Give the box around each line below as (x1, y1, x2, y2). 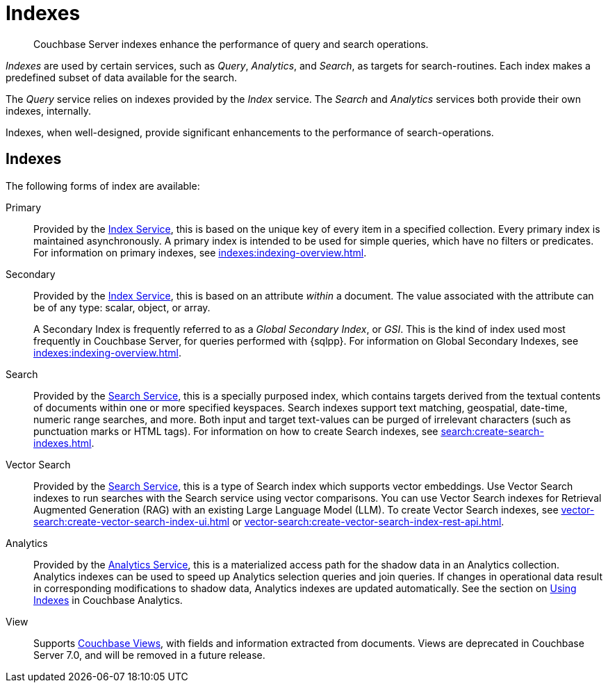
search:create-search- (441, 425, 544, 437)
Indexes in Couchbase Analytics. (33, 593, 183, 606)
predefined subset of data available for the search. (6, 71, 237, 83)
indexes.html (33, 436, 92, 449)
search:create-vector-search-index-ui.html (33, 515, 230, 527)
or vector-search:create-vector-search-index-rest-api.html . (232, 515, 504, 527)
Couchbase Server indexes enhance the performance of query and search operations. (33, 38, 429, 50)
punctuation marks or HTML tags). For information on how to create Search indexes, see (33, 425, 438, 437)
